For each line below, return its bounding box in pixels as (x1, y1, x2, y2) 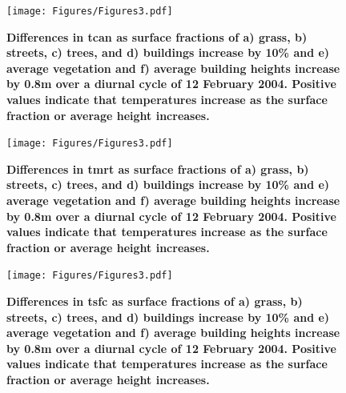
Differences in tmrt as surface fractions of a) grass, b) (6, 160, 309, 177)
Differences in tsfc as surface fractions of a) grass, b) (6, 293, 303, 310)
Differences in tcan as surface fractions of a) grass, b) (6, 28, 308, 45)
